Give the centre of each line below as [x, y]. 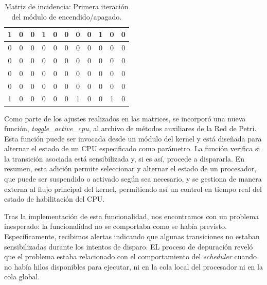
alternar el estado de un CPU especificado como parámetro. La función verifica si [132, 148]
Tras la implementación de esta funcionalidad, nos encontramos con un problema [132, 216]
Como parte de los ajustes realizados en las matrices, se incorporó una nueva [125, 118]
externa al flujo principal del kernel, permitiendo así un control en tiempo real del [133, 189]
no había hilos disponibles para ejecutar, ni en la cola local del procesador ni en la [133, 266]
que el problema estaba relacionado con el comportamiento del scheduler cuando [131, 256]
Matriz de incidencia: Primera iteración [67, 6]
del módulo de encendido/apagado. [67, 16]
